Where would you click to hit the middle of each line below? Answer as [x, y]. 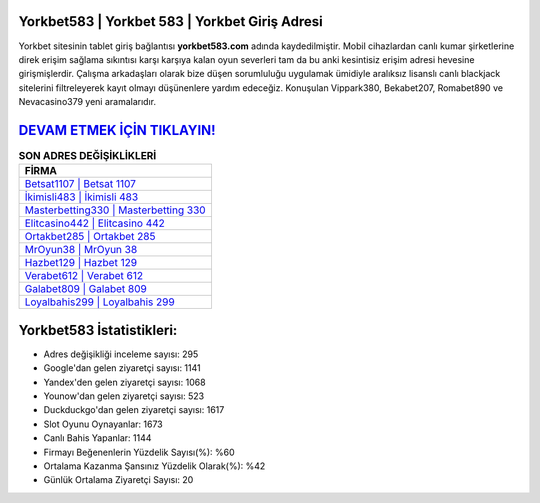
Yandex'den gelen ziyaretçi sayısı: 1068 [124, 382]
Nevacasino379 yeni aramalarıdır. [87, 102]
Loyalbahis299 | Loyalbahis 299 [99, 302]
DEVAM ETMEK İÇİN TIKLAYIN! [117, 130]
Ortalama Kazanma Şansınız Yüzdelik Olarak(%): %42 [154, 466]
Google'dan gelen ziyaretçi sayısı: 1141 [122, 368]
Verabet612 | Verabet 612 [84, 276]
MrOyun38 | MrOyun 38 [81, 250]
